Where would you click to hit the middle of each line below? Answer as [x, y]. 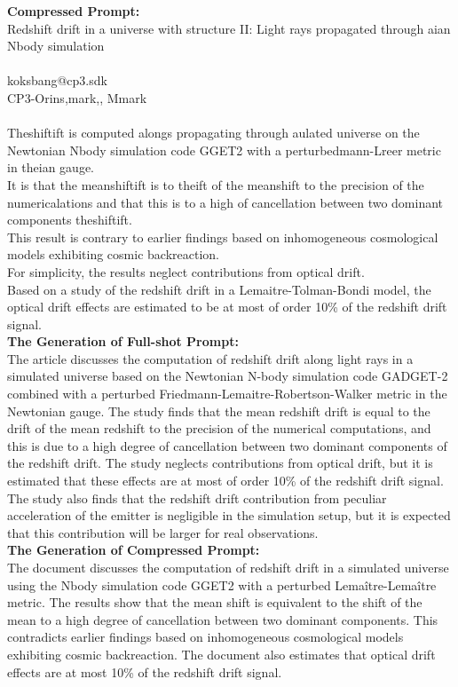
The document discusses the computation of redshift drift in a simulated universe [228, 567]
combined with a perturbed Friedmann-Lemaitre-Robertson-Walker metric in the [227, 394]
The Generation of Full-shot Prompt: [123, 341]
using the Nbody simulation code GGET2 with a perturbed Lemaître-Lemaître [222, 584]
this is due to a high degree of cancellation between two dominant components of [227, 445]
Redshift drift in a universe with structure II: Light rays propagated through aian [229, 28]
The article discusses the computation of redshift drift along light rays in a [210, 358]
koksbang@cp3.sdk [57, 80]
